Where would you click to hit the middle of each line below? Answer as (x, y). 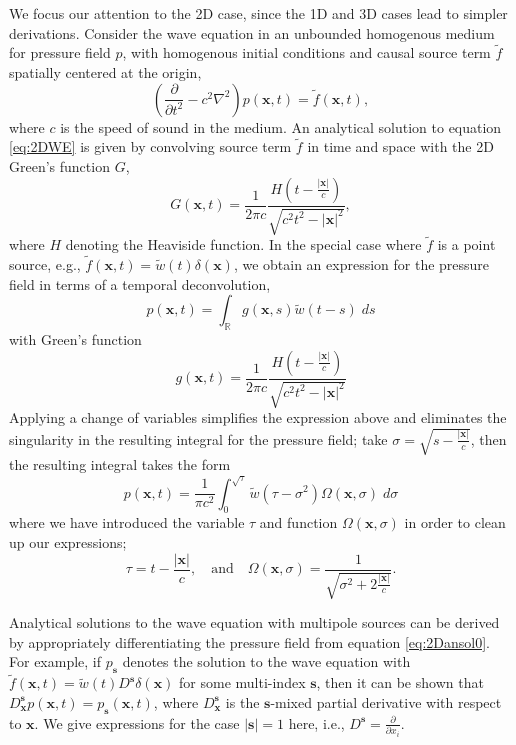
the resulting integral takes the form (120, 464)
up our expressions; (68, 541)
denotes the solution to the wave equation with (266, 661)
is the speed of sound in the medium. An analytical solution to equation (281, 126)
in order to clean (455, 522)
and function (298, 522)
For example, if (55, 661)
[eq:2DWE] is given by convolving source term (150, 146)
